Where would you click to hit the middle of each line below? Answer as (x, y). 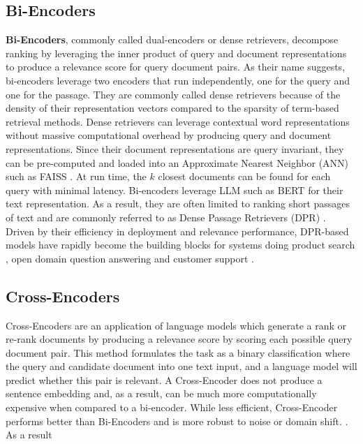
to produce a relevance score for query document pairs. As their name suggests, (176, 67)
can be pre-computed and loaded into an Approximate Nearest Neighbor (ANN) (177, 162)
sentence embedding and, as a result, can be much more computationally (161, 393)
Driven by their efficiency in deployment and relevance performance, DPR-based (177, 231)
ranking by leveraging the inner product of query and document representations (176, 53)
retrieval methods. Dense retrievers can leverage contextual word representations (178, 121)
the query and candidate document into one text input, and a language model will (181, 366)
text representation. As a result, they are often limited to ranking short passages (178, 203)
